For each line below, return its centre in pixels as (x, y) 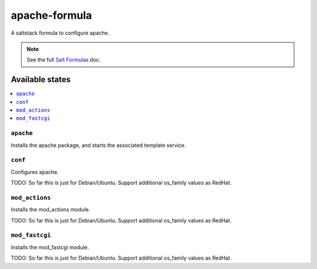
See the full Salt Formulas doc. (64, 60)
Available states (41, 80)
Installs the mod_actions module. (50, 210)
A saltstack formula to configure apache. (60, 33)
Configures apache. (35, 172)
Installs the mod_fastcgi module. (50, 247)
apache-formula (51, 15)
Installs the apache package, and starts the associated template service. (98, 145)
